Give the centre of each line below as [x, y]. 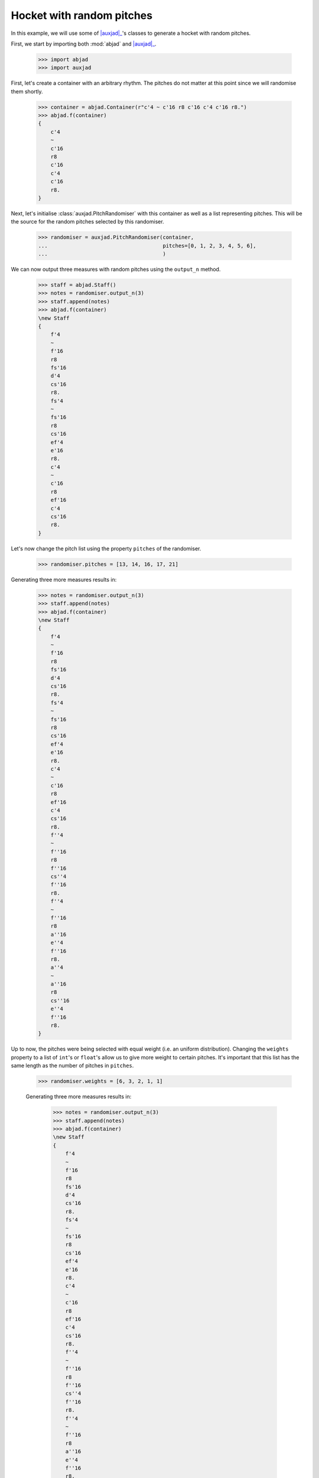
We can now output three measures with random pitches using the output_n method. [116, 270]
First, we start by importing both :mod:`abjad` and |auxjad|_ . [84, 44]
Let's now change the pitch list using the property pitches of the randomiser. [106, 548]
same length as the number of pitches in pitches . [72, 1066]
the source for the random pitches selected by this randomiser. [88, 222]
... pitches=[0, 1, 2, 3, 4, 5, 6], [147, 246]
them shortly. [27, 91]
